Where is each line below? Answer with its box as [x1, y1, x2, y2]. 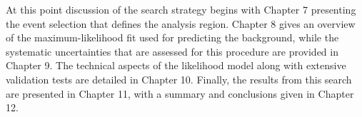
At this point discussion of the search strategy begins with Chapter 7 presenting [6, 2, 356, 16]
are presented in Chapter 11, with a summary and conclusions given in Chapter [6, 86, 354, 101]
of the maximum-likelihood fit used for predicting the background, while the [6, 30, 339, 45]
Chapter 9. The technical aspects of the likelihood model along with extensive [6, 58, 346, 73]
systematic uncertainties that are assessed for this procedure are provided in [6, 44, 338, 58]
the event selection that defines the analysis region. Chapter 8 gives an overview [6, 16, 356, 31]
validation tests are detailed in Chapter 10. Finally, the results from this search [6, 71, 352, 86]
